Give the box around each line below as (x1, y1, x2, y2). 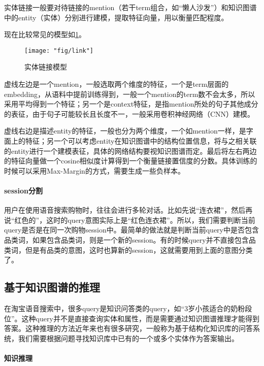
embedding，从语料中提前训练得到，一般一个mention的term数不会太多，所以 (4, 88, 255, 99)
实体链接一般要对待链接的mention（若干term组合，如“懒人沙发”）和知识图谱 (4, 2, 257, 12)
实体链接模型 (24, 61, 67, 72)
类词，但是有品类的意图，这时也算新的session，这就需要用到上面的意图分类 (4, 244, 253, 255)
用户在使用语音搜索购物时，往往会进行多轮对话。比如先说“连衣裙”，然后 (4, 205, 246, 215)
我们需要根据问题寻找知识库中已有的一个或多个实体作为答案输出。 (18, 332, 239, 343)
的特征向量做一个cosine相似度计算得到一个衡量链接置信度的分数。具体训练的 (4, 155, 257, 166)
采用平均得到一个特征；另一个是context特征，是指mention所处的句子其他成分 (4, 98, 258, 109)
